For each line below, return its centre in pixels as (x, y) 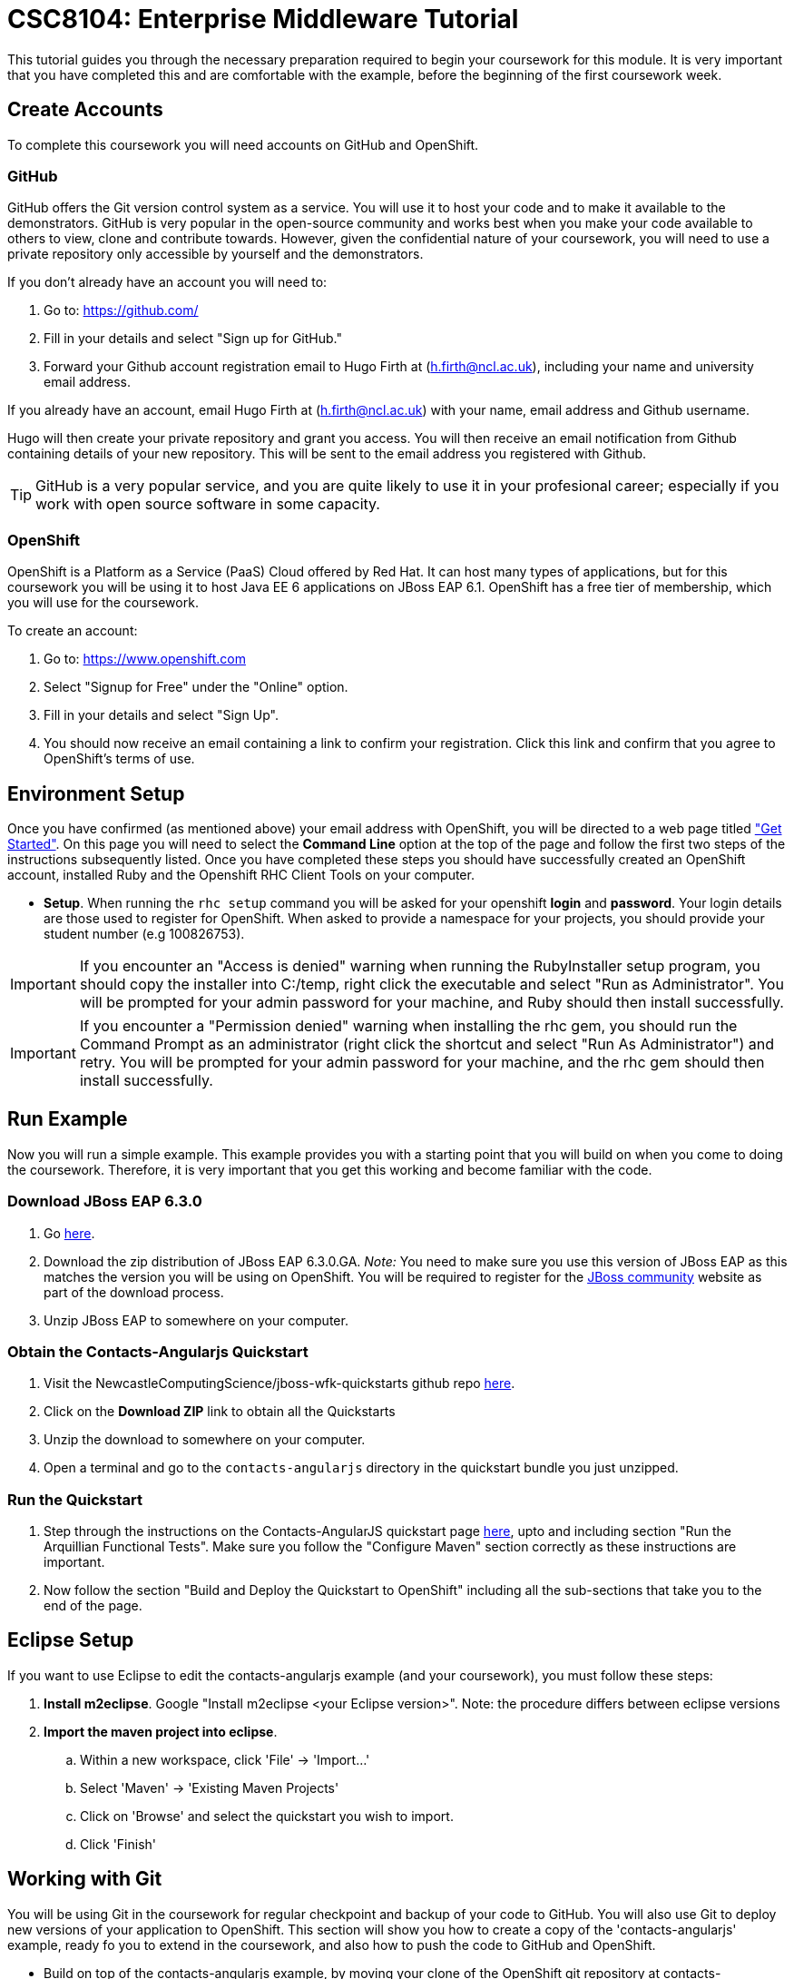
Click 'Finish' (118, 1844)
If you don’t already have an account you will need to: (167, 282)
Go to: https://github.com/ (121, 310)
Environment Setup (96, 793)
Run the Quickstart (75, 1499)
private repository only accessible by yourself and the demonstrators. (216, 254)
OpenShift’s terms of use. (119, 759)
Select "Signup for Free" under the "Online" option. (196, 687)
